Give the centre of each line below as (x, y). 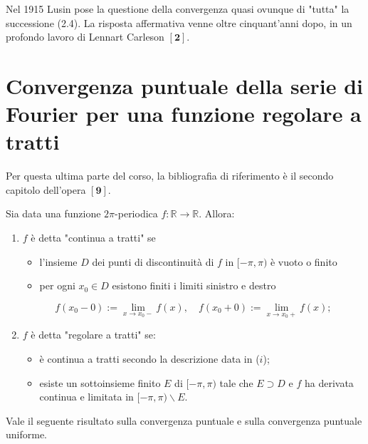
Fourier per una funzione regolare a (184, 114)
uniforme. (27, 434)
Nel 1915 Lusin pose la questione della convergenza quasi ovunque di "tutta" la (178, 9)
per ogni (57, 285)
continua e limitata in (86, 397)
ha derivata (329, 382)
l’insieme (58, 261)
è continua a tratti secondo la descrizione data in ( (149, 359)
